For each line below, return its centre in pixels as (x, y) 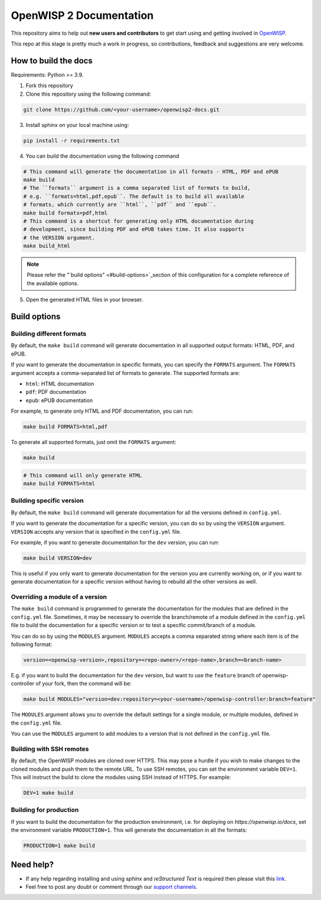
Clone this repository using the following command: (89, 94)
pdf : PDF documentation (56, 392)
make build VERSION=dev (58, 558)
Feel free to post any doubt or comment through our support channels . (112, 887)
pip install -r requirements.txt (72, 141)
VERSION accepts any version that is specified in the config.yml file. (96, 531)
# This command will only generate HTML (82, 475)
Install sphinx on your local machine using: (77, 125)
